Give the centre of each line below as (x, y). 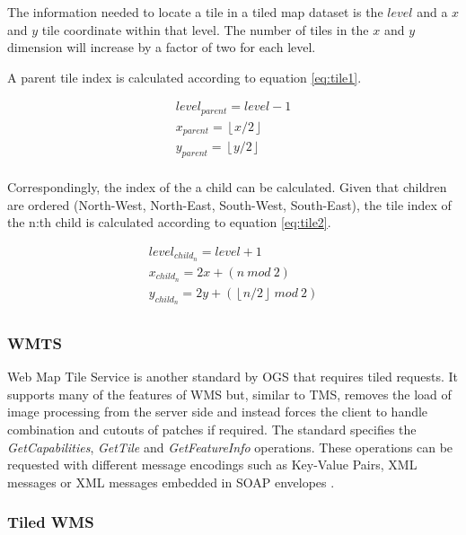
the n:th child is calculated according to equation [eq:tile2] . (169, 222)
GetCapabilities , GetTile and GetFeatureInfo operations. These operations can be (230, 447)
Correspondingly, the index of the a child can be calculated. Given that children (227, 187)
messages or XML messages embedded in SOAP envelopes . (171, 482)
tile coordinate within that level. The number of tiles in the (205, 29)
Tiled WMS (51, 522)
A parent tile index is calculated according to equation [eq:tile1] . (185, 77)
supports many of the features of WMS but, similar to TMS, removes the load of (229, 394)
